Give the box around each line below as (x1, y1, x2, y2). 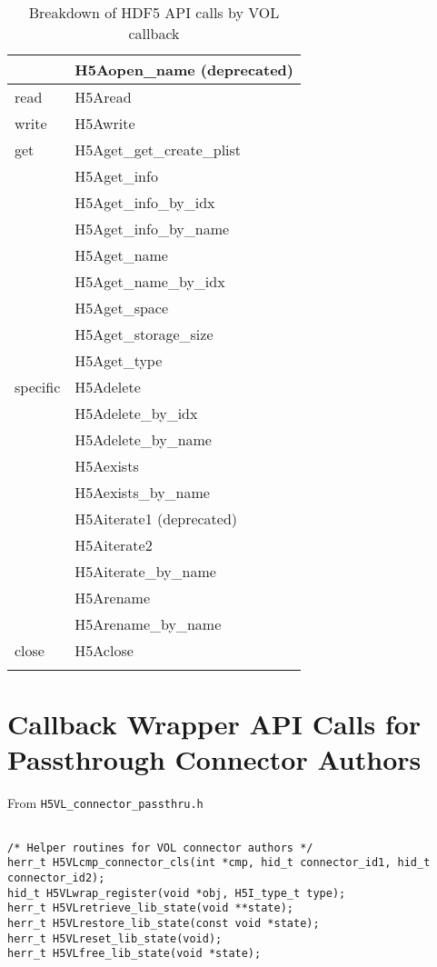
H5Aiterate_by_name (74, 561, 216, 582)
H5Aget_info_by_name (74, 218, 230, 239)
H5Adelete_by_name (74, 429, 212, 450)
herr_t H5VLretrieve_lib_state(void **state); (7, 902, 293, 915)
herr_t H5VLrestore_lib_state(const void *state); (7, 916, 320, 930)
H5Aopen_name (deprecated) (74, 59, 293, 80)
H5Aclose (74, 640, 134, 661)
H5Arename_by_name (74, 613, 222, 634)
